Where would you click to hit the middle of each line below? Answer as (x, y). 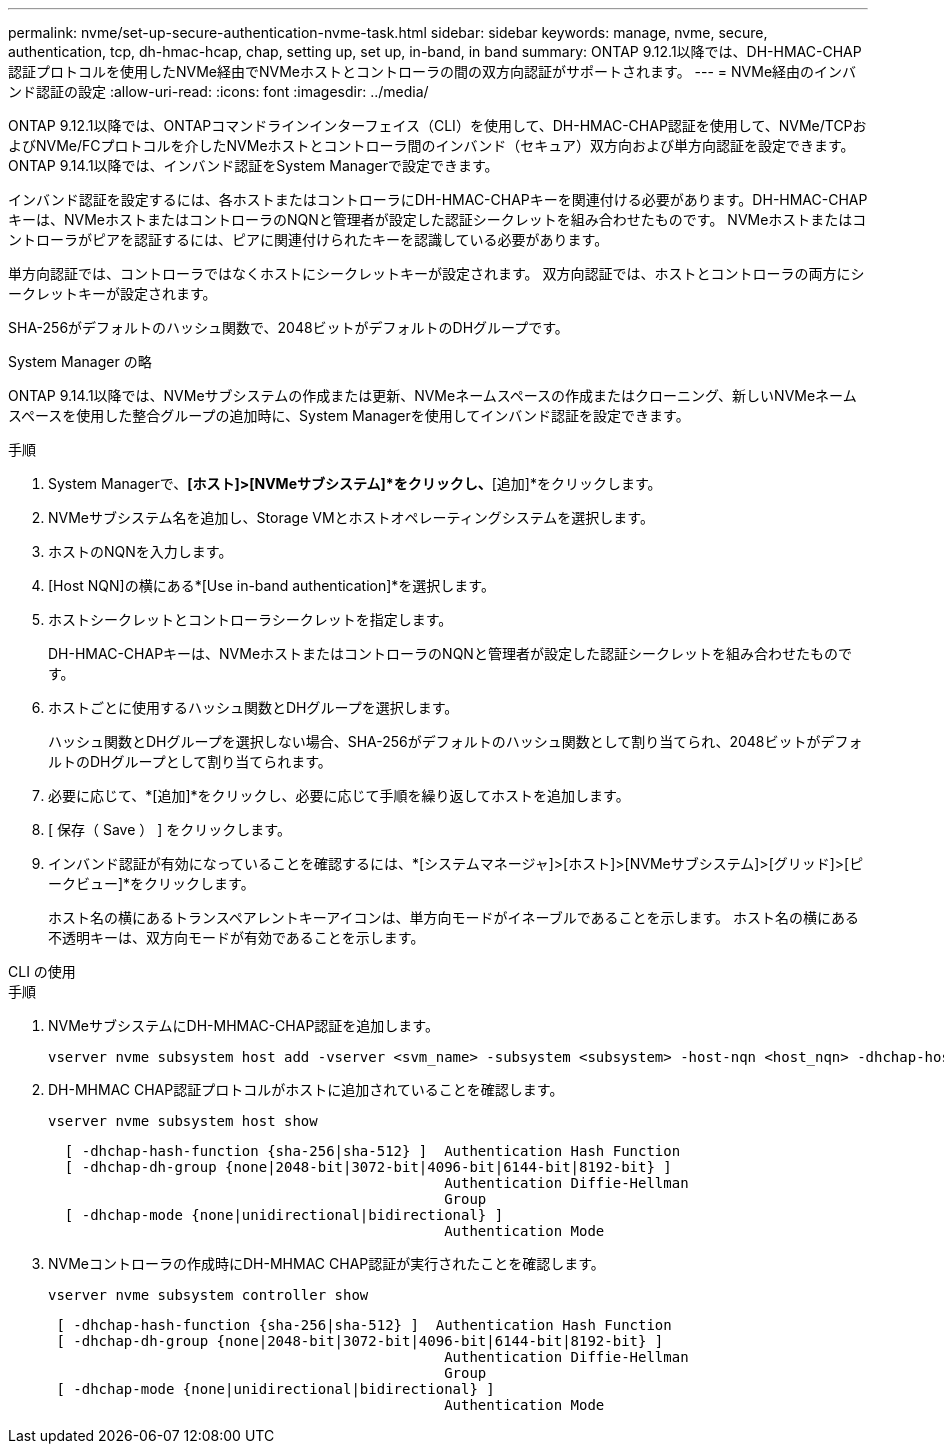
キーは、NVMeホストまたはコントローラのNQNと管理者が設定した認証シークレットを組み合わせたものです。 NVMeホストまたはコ (437, 219)
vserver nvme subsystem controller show (208, 1295)
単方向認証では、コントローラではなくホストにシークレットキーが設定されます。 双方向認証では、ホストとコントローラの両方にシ (436, 273)
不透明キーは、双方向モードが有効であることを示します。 (236, 937)
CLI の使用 (42, 971)
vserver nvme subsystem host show (183, 1121)
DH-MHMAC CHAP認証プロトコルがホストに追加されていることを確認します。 (306, 1089)
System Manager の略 (80, 361)
